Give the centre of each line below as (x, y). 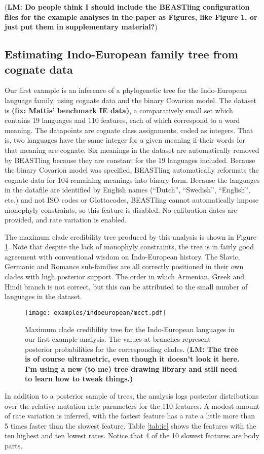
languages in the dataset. (43, 296)
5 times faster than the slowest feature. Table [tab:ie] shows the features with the (130, 425)
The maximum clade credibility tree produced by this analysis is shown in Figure (130, 236)
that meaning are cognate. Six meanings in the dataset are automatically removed (132, 150)
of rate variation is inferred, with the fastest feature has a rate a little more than (130, 416)
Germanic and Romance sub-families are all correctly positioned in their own (124, 266)
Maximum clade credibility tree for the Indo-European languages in (130, 329)
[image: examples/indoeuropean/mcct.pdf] (96, 313)
